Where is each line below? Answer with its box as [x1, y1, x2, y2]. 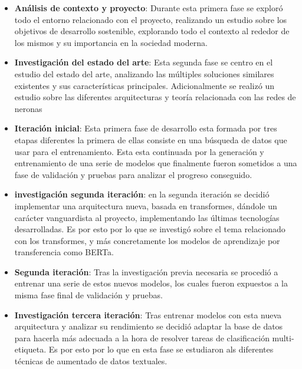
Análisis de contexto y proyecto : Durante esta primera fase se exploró [14, 2, 283, 14]
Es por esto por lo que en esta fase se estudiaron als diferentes [48, 343, 274, 355]
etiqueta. [14, 343, 47, 355]
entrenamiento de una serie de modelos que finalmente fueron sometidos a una [14, 157, 297, 169]
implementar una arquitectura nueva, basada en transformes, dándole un [14, 199, 277, 212]
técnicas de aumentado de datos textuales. [14, 355, 168, 367]
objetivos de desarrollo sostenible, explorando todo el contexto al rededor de [14, 25, 290, 37]
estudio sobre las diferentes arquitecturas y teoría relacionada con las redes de [14, 91, 296, 103]
